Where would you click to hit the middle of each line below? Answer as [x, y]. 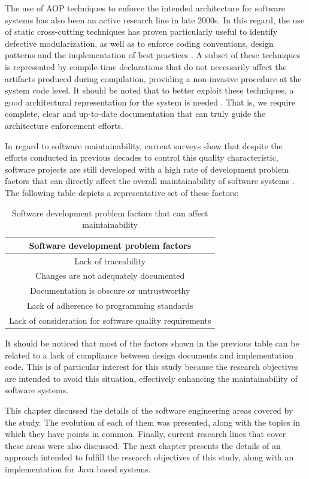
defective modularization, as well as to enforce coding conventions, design [139, 43]
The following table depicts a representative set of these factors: [122, 192]
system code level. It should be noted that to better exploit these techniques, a [149, 90]
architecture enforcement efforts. [64, 125]
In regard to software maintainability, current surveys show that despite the [144, 145]
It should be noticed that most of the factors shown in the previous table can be [152, 343]
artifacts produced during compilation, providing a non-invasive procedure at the [153, 78]
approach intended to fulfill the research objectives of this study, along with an [149, 457]
